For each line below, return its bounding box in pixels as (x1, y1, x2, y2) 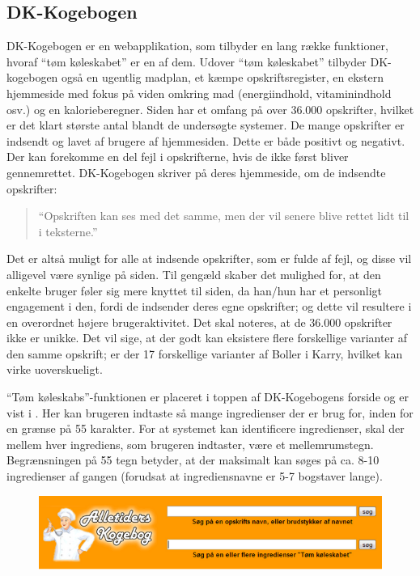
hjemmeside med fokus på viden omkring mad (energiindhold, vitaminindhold (6, 84, 392, 101)
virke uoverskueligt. (6, 361, 103, 378)
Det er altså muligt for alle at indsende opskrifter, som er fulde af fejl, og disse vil (6, 250, 412, 267)
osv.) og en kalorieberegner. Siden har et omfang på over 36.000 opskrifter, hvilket (6, 100, 414, 117)
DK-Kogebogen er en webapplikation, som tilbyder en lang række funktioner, (6, 37, 388, 54)
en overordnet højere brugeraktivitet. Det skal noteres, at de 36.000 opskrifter (6, 313, 392, 330)
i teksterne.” (38, 222, 98, 239)
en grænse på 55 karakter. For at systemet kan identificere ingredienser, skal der (6, 420, 405, 437)
